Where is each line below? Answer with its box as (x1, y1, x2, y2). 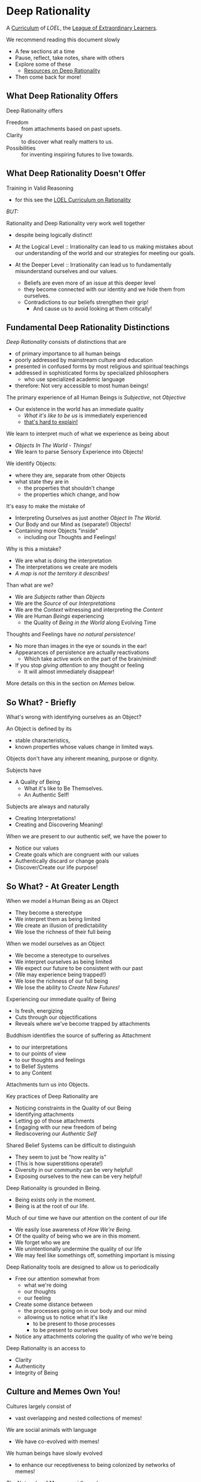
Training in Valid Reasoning (6, 184, 74, 192)
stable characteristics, (14, 737, 70, 744)
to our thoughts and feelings (14, 1056, 85, 1063)
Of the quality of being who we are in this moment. (14, 1232, 141, 1240)
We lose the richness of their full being (14, 928, 111, 935)
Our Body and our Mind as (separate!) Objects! (14, 521, 131, 528)
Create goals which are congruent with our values (14, 851, 139, 858)
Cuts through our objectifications (14, 1014, 97, 1021)
